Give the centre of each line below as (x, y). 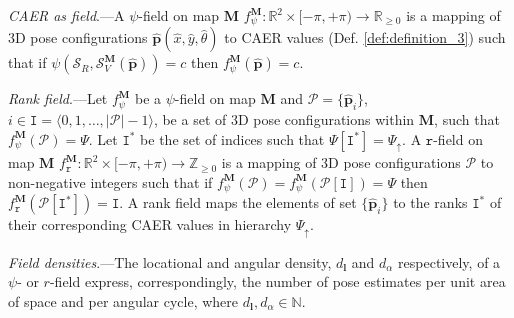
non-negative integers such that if (110, 181)
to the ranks (430, 202)
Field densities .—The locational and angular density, (170, 261)
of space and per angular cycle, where (123, 300)
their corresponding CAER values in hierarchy (150, 224)
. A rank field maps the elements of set (238, 202)
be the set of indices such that (232, 138)
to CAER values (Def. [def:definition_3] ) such (365, 37)
